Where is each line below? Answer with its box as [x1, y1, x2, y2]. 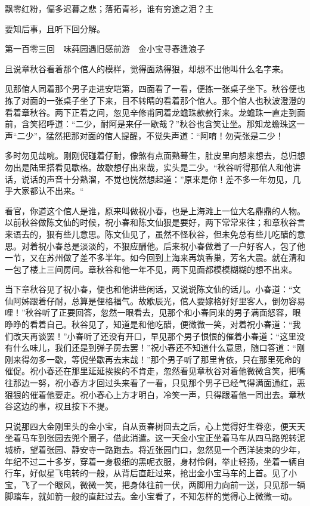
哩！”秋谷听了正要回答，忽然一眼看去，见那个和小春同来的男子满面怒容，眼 [5, 306, 301, 319]
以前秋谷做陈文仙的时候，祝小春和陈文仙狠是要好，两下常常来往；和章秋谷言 [5, 216, 305, 229]
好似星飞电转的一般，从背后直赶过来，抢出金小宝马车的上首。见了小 [29, 467, 297, 479]
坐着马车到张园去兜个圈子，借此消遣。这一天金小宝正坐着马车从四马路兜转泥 [5, 431, 305, 444]
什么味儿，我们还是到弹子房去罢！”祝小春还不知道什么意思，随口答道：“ [13, 341, 297, 354]
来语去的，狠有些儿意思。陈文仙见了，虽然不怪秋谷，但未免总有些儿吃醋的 [5, 227, 297, 240]
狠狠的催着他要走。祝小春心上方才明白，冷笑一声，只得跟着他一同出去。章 [5, 388, 297, 400]
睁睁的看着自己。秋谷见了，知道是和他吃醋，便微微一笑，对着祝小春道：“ [5, 318, 293, 331]
